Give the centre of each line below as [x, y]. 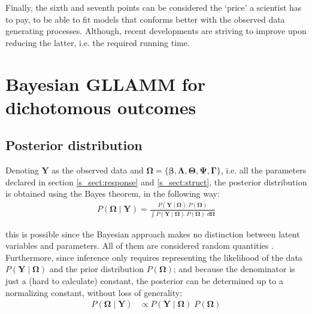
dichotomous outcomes [101, 107]
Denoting [22, 170]
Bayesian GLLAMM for [105, 83]
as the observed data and [98, 170]
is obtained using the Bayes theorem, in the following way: [113, 193]
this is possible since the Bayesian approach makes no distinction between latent [153, 234]
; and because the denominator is [234, 269]
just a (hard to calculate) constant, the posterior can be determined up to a [144, 280]
